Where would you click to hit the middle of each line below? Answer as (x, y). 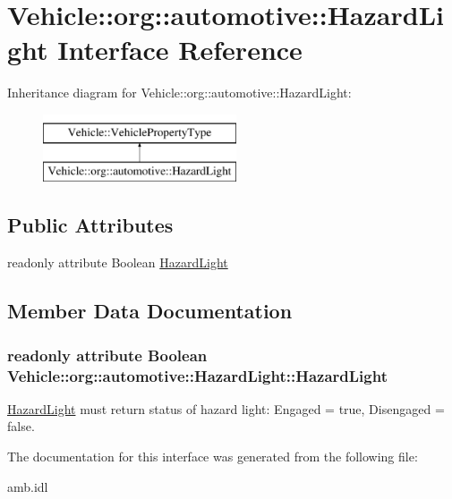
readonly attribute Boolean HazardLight (118, 262)
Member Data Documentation (150, 311)
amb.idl (28, 486)
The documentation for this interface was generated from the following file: (213, 456)
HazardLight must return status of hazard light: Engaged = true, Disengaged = (226, 408)
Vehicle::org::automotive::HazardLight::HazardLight (197, 375)
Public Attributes (90, 225)
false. (21, 426)
